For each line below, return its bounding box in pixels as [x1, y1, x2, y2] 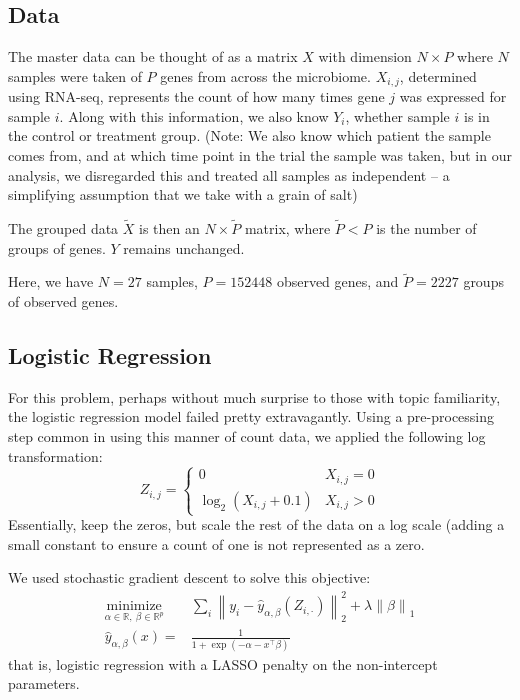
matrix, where [244, 218, 331, 239]
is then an [139, 218, 200, 239]
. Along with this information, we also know [59, 105, 329, 126]
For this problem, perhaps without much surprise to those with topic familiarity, [8, 386, 501, 407]
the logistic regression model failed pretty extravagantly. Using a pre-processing [8, 406, 495, 427]
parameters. [8, 673, 80, 694]
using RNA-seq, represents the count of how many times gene [8, 86, 385, 107]
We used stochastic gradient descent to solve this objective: [8, 567, 371, 588]
